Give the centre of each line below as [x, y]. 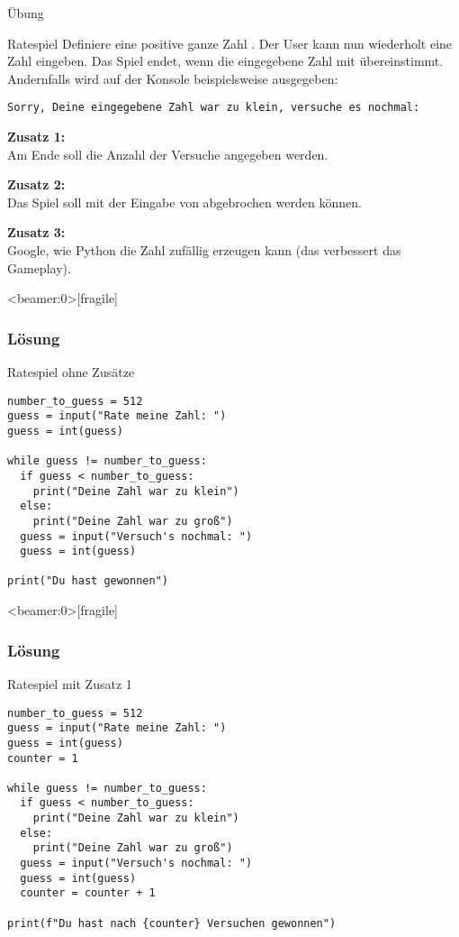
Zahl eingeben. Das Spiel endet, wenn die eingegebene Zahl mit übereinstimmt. [225, 61]
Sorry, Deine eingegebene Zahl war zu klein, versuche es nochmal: [214, 108]
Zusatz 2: [36, 184]
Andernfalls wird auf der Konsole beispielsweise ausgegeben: [173, 78]
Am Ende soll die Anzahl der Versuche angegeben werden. [168, 154]
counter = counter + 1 [88, 893]
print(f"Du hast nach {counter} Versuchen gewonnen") [172, 923]
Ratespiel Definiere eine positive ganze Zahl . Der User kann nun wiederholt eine [230, 43]
